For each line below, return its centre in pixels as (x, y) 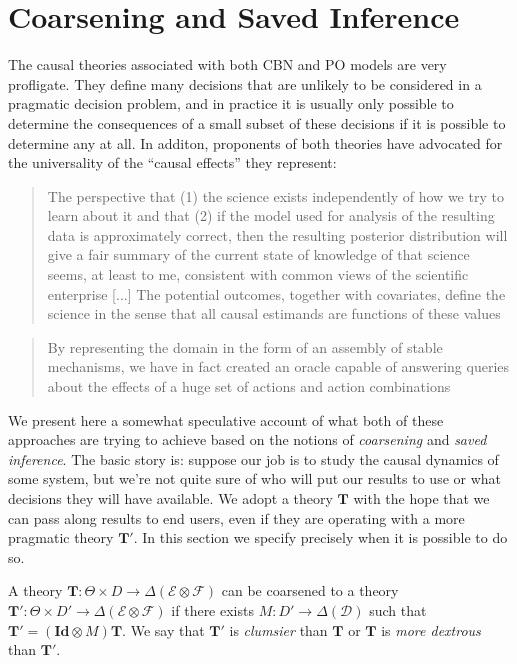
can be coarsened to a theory (310, 590)
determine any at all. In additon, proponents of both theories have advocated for (255, 142)
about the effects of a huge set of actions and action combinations (249, 386)
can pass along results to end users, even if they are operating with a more (236, 517)
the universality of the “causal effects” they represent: (172, 162)
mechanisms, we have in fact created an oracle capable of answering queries (278, 366)
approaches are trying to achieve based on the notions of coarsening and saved (247, 439)
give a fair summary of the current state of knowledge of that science (258, 254)
